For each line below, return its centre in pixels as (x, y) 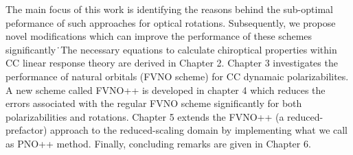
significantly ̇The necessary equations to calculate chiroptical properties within (171, 49)
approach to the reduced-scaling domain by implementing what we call (199, 130)
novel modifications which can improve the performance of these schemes (159, 36)
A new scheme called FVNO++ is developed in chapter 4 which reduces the (166, 90)
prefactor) (26, 130)
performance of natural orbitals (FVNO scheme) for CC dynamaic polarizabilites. (177, 76)
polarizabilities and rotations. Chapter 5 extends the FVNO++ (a (145, 116)
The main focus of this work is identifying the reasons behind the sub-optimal (169, 9)
